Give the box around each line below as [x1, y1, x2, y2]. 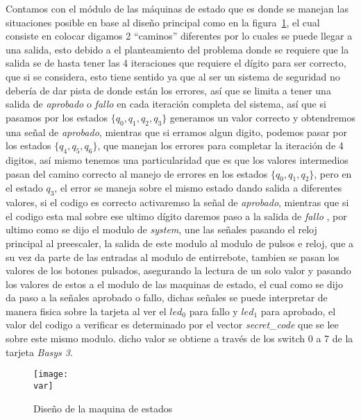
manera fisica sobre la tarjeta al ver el [6, 303, 167, 318]
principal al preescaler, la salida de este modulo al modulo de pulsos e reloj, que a [6, 235, 354, 250]
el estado [6, 180, 43, 195]
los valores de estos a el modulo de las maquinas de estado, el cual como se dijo [6, 276, 343, 291]
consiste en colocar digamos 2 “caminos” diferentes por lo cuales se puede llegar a [6, 28, 353, 43]
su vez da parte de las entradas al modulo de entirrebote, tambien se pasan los [6, 249, 339, 264]
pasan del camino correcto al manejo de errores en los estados [6, 166, 268, 180]
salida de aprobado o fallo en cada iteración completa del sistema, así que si [6, 96, 326, 111]
